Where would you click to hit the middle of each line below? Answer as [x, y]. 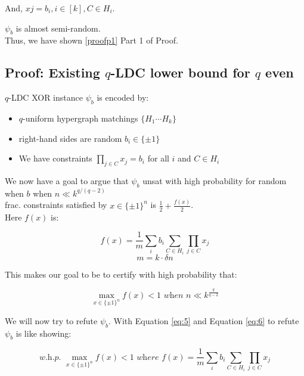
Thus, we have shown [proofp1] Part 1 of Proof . [91, 40]
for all [158, 158]
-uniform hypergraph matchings [80, 118]
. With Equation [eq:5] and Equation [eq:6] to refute [204, 320]
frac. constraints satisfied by [56, 205]
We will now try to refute [51, 320]
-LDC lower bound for [180, 72]
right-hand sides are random [70, 138]
